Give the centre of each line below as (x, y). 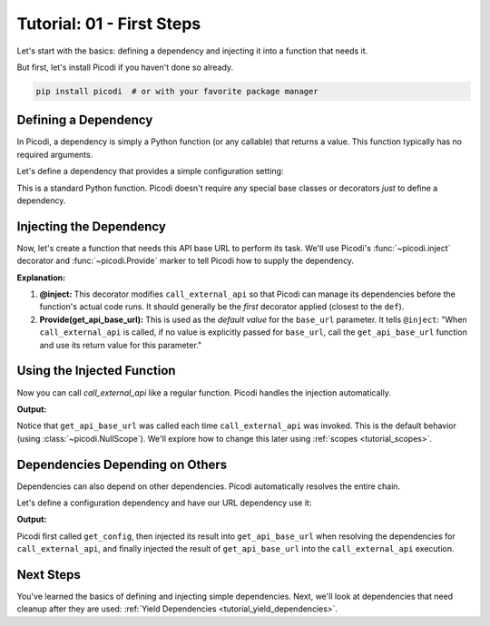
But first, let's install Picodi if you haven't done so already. (125, 67)
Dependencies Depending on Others (122, 464)
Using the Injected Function (96, 371)
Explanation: (41, 278)
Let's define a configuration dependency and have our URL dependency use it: (164, 503)
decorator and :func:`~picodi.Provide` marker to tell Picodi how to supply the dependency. (185, 261)
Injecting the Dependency (92, 226)
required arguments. (55, 154)
